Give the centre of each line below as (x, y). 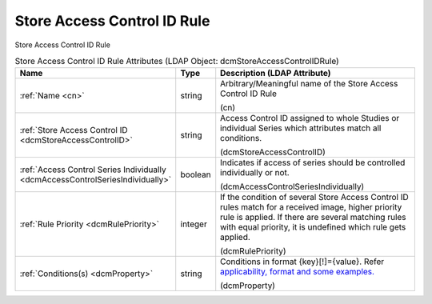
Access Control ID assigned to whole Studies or (310, 118)
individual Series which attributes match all (301, 128)
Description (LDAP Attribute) (276, 74)
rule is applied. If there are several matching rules (314, 218)
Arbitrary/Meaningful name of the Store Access (309, 84)
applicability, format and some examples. (298, 272)
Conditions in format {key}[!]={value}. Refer (302, 262)
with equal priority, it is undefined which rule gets (313, 227)
